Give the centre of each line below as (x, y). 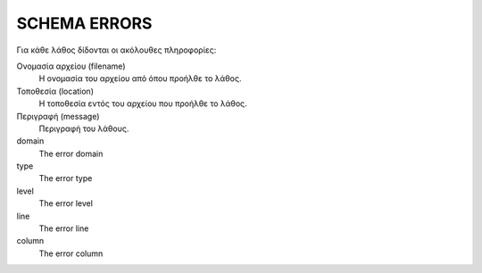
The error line (64, 228)
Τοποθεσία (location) (55, 91)
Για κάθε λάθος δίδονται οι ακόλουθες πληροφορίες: (116, 50)
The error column (71, 253)
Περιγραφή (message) (58, 116)
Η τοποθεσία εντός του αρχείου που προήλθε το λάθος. (143, 103)
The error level (66, 203)
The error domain (71, 153)
